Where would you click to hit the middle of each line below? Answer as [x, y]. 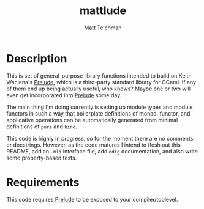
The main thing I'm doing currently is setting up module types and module [100, 107]
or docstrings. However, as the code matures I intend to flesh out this [93, 145]
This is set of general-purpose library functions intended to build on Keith [99, 75]
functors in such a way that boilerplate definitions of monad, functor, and [98, 113]
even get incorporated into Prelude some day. [64, 95]
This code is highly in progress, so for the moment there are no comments [100, 138]
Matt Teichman [103, 28]
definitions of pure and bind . [42, 127]
